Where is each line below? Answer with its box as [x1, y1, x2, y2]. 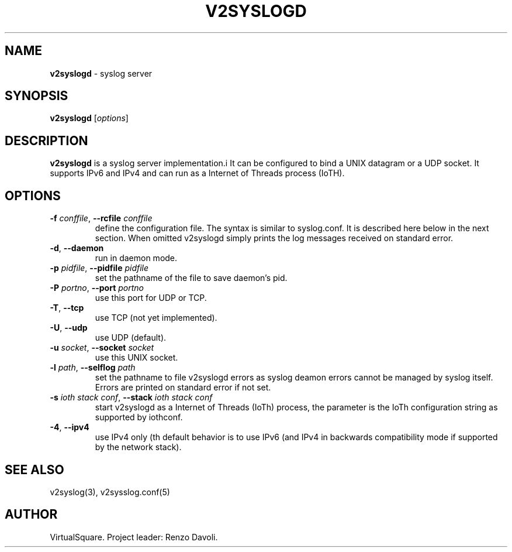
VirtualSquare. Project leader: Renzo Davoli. [50, 532, 218, 542]
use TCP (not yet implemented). [95, 313, 217, 323]
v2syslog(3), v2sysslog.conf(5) [50, 486, 170, 497]
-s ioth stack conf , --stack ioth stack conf [50, 392, 213, 403]
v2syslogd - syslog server [50, 68, 153, 78]
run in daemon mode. [95, 253, 178, 263]
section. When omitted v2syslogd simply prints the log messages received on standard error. [95, 233, 454, 244]
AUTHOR [5, 507, 58, 522]
